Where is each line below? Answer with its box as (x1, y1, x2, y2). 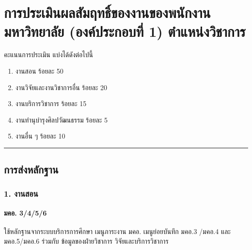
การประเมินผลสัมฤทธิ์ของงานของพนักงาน (4, 2, 211, 22)
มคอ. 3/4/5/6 (4, 208, 47, 218)
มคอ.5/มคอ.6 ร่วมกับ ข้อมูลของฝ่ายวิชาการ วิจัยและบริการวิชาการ (4, 235, 169, 246)
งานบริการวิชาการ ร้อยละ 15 (15, 98, 87, 109)
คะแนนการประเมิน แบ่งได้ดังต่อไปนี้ (4, 49, 93, 60)
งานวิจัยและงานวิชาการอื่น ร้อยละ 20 (15, 82, 108, 92)
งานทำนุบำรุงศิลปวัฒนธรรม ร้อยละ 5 (15, 114, 108, 125)
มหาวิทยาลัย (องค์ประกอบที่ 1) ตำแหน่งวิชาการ (4, 21, 246, 41)
